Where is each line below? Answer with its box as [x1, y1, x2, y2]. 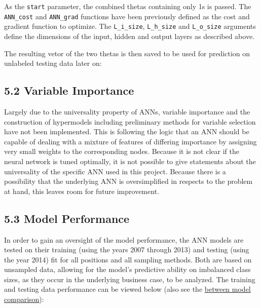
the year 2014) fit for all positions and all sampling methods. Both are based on [4, 254, 252, 264]
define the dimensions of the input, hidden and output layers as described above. [4, 30, 255, 41]
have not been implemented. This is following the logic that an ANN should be [4, 126, 249, 137]
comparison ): [4, 294, 44, 304]
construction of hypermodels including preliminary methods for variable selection [4, 116, 256, 127]
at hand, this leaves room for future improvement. [4, 185, 159, 196]
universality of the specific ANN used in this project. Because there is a [4, 166, 226, 176]
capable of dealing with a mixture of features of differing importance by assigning [4, 136, 257, 146]
